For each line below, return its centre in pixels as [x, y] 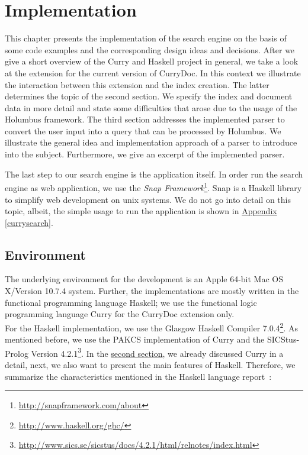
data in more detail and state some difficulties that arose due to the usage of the [151, 107]
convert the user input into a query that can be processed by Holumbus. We [143, 130]
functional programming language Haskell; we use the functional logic [131, 302]
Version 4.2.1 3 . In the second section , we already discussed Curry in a [157, 352]
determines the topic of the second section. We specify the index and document [149, 96]
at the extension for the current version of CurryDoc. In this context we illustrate [153, 72]
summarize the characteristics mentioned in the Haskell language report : [138, 376]
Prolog [17, 353]
